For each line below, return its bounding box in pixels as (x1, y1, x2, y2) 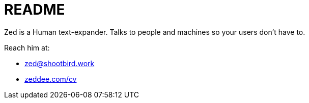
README (4, 1, 65, 18)
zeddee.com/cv (24, 74, 77, 83)
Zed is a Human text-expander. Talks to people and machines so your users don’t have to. (4, 27, 305, 36)
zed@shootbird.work (24, 59, 95, 68)
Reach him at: (4, 43, 50, 52)
